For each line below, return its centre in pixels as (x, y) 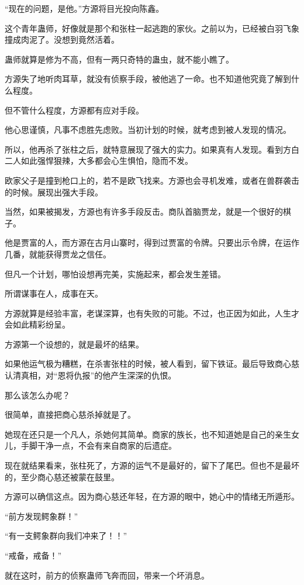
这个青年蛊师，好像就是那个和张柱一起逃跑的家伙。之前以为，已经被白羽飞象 (152, 28)
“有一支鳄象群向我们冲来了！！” (66, 536)
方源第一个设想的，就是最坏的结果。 (74, 344)
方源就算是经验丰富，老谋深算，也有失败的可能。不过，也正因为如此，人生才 (152, 313)
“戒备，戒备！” (33, 555)
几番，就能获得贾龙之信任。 (58, 254)
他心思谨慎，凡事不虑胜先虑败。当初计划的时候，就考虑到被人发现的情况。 (148, 130)
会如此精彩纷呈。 (37, 324)
